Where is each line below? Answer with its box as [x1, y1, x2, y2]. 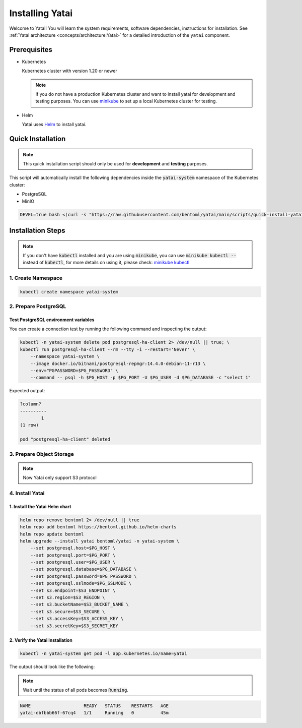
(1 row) [20, 422, 39, 428]
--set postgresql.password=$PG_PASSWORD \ [30, 573, 137, 579]
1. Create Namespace [9, 275, 63, 282]
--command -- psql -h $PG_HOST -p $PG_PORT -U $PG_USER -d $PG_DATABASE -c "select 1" [30, 375, 251, 381]
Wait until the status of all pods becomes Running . [23, 687, 128, 693]
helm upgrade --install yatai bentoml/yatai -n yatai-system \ [20, 538, 180, 544]
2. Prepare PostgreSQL [9, 303, 66, 310]
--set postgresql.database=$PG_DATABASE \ [30, 566, 137, 572]
